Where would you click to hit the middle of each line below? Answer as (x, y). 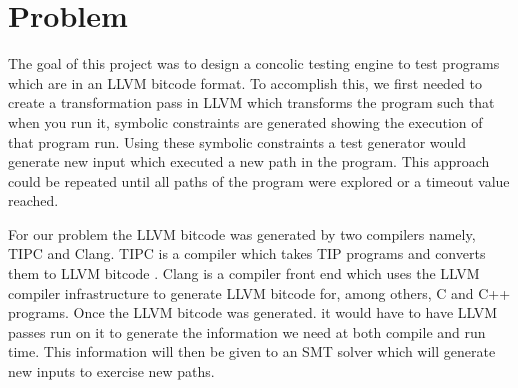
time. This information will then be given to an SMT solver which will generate (252, 351)
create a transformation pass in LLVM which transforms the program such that (251, 102)
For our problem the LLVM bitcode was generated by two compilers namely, (242, 233)
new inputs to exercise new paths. (111, 371)
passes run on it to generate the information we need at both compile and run (247, 331)
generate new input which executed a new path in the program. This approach (249, 161)
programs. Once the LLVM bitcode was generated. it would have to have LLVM (253, 312)
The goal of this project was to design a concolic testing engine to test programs (254, 63)
